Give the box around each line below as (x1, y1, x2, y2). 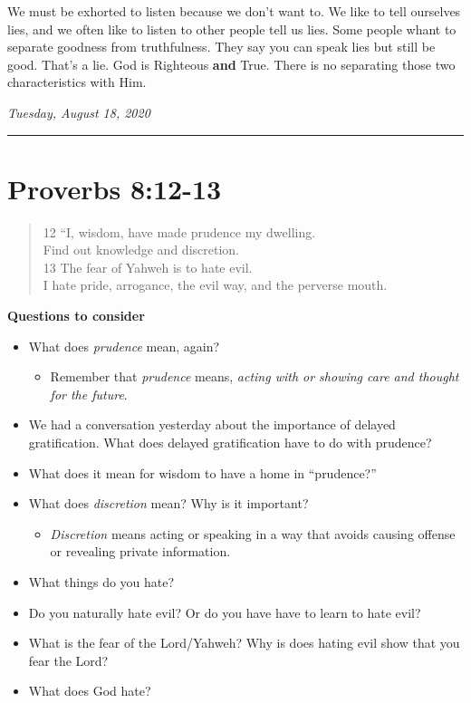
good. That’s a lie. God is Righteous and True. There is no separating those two (7, 54, 456, 73)
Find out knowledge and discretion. (43, 240, 239, 259)
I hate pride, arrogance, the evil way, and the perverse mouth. (43, 275, 388, 294)
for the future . (50, 384, 128, 403)
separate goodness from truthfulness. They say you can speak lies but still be (7, 37, 436, 56)
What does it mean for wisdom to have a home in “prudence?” (28, 463, 377, 482)
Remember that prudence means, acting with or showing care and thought (50, 367, 459, 386)
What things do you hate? (28, 573, 175, 591)
